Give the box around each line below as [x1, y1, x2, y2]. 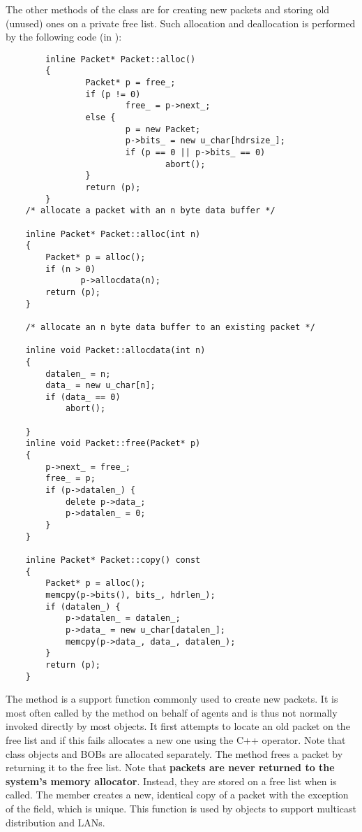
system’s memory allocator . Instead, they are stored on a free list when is [6, 773, 337, 788]
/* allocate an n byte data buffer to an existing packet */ [25, 322, 315, 332]
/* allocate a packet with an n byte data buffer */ [25, 206, 276, 216]
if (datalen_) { [45, 601, 121, 612]
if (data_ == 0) [45, 392, 121, 402]
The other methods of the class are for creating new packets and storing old [6, 2, 330, 16]
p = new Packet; [125, 124, 201, 134]
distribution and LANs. [6, 815, 105, 829]
